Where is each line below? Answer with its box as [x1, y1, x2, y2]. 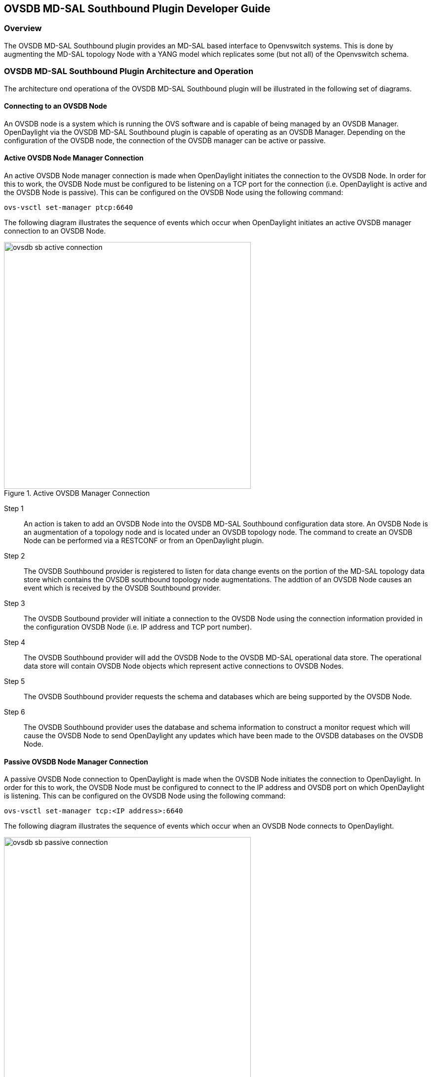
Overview [4, 23, 42, 34]
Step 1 [4, 504, 24, 513]
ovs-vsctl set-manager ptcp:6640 [4, 203, 133, 211]
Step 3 [4, 598, 25, 607]
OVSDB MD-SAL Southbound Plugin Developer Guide [4, 2, 271, 15]
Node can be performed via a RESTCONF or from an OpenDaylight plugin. [24, 536, 264, 545]
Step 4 [4, 638, 26, 646]
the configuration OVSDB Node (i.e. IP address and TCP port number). [24, 622, 252, 631]
